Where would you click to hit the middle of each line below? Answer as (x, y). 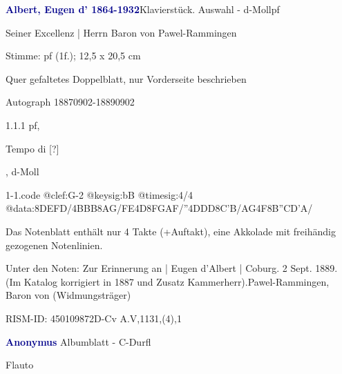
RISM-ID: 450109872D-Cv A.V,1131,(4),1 (94, 318)
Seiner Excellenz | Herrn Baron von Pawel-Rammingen (121, 32)
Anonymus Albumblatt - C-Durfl (78, 341)
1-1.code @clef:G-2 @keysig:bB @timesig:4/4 (99, 194)
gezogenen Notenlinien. (54, 245)
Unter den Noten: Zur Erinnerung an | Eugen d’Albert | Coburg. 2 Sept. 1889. (172, 268)
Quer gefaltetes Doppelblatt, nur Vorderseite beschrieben (126, 78)
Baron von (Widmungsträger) (68, 295)
